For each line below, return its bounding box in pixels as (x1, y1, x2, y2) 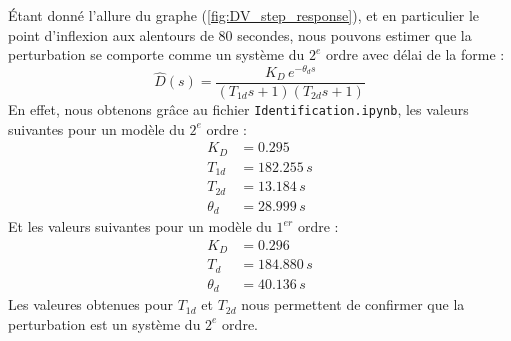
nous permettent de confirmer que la (241, 294, 465, 315)
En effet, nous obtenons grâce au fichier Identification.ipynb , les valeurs (8, 98, 469, 119)
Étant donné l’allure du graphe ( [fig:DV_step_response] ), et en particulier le (8, 5, 480, 25)
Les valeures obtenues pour (8, 294, 173, 315)
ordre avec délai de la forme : (325, 44, 505, 65)
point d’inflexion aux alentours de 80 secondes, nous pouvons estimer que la (8, 24, 472, 45)
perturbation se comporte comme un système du (8, 44, 305, 65)
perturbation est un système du (8, 313, 201, 334)
